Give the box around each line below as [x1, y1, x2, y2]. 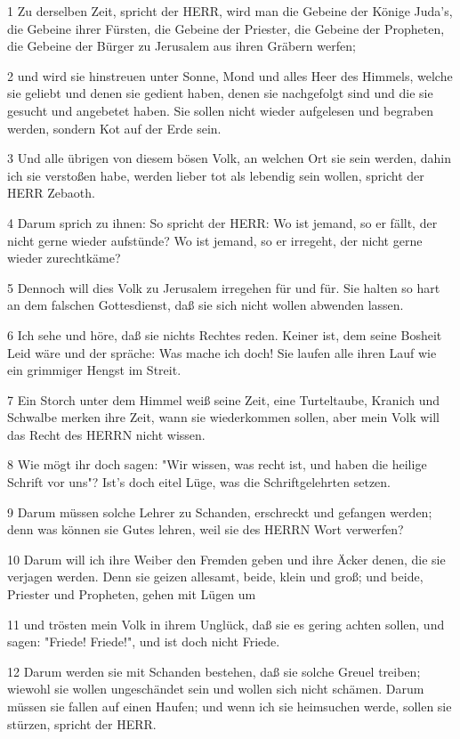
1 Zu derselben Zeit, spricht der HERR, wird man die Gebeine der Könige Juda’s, [7, 2, 453, 20]
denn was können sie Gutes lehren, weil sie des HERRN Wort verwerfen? [7, 520, 404, 539]
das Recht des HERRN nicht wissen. [7, 425, 206, 443]
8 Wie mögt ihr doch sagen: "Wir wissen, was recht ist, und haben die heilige [7, 455, 427, 474]
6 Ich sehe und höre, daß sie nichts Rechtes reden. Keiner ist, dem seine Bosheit [7, 325, 442, 344]
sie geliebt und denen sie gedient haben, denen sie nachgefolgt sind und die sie [7, 84, 433, 102]
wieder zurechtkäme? [7, 248, 121, 267]
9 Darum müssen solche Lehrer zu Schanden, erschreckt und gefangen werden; [7, 502, 432, 521]
